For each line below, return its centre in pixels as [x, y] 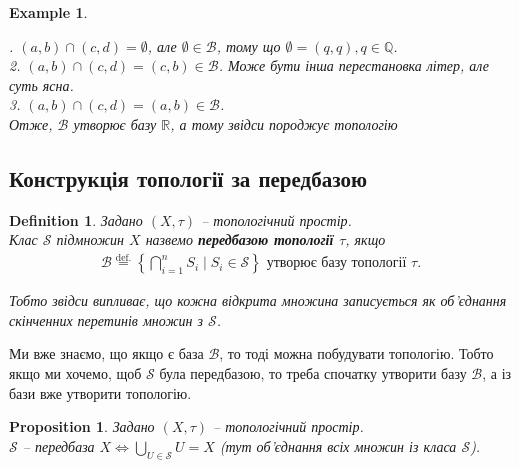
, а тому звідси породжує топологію [284, 123]
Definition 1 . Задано [76, 219]
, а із [497, 372]
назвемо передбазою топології [239, 239]
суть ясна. [41, 84]
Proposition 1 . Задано [82, 426]
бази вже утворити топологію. [100, 392]
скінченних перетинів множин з [106, 319]
